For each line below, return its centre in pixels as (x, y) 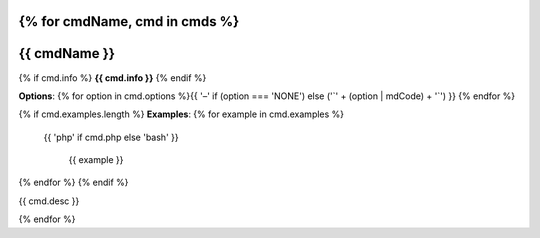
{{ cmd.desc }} (49, 201)
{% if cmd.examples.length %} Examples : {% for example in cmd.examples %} (181, 114)
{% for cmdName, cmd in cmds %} (129, 21)
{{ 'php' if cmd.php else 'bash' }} (111, 137)
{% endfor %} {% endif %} (73, 182)
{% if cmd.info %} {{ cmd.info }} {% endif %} (112, 77)
